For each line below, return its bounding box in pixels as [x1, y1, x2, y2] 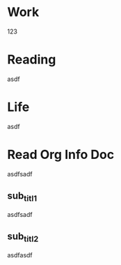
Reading [7, 52, 56, 68]
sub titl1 [7, 190, 37, 204]
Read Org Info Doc [7, 147, 115, 162]
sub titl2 [7, 231, 39, 244]
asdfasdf [7, 250, 33, 259]
